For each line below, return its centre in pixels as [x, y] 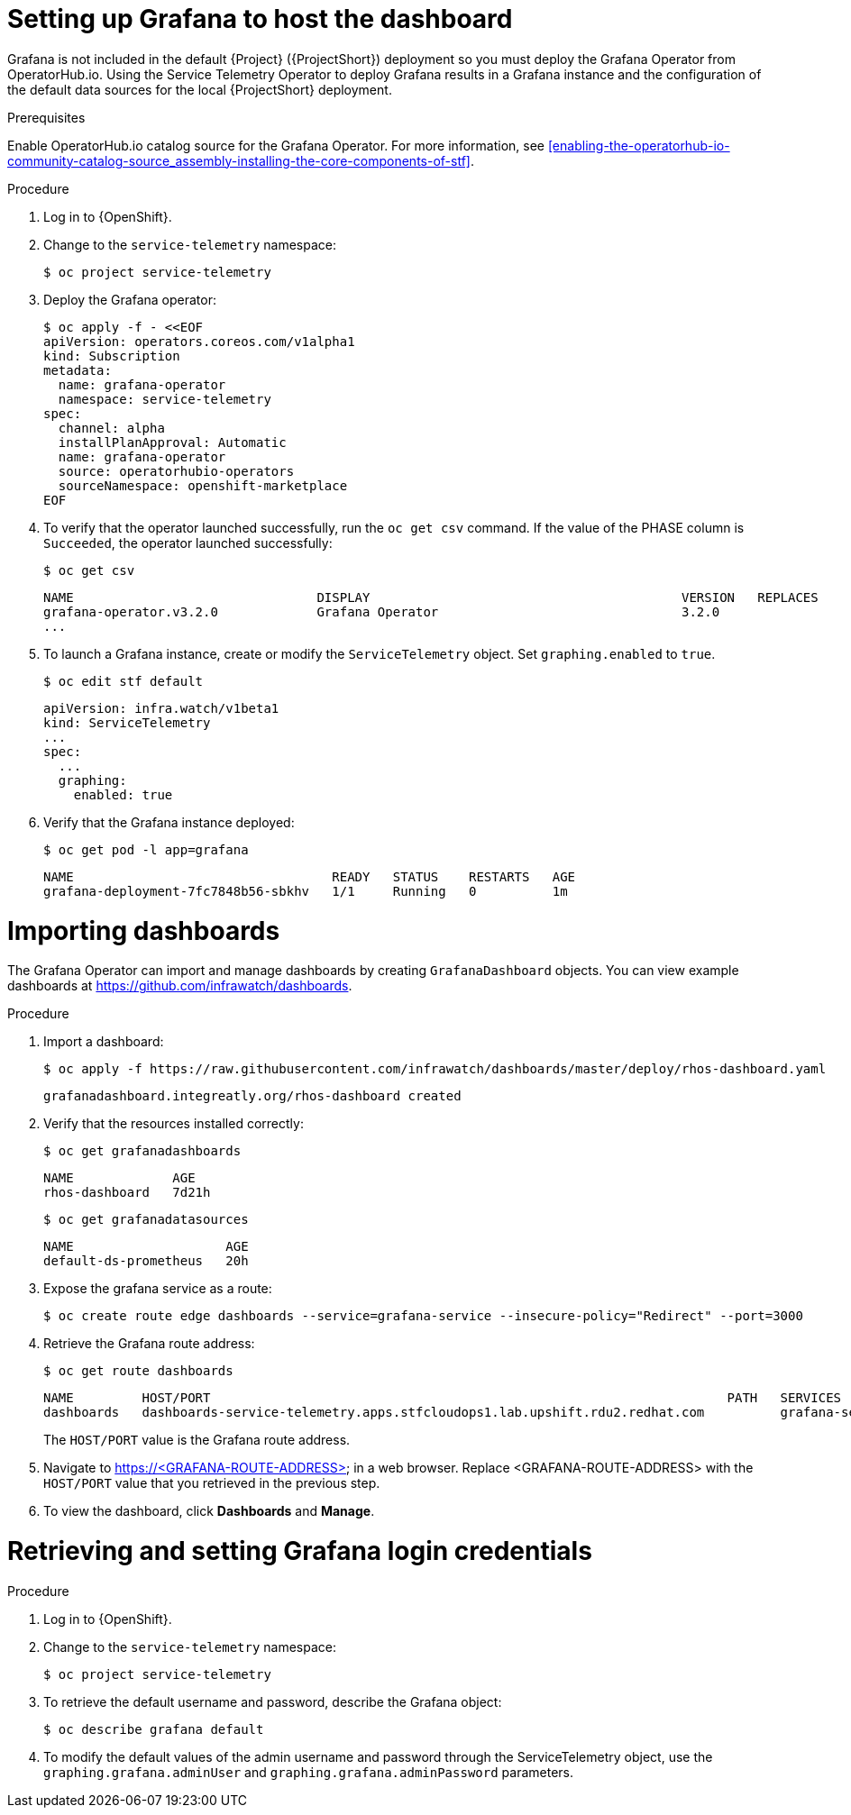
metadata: [78, 370]
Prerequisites [46, 117]
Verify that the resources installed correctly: [174, 1124]
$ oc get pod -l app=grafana [146, 849]
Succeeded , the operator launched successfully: [188, 543]
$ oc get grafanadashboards [142, 1151]
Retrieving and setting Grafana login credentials [300, 1551]
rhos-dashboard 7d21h [127, 1193]
